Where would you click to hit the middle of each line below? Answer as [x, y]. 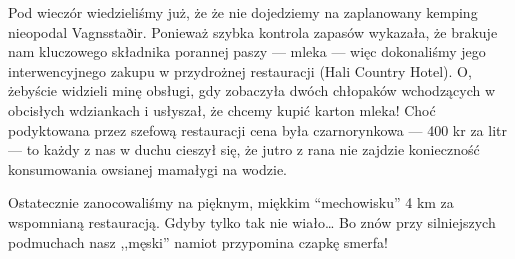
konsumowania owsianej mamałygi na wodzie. [148, 168]
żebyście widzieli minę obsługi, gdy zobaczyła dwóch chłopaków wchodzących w [252, 90]
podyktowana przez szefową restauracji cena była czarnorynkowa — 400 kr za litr [257, 129]
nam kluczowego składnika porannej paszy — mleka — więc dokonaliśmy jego [247, 51]
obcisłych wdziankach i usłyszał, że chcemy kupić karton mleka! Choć [222, 109]
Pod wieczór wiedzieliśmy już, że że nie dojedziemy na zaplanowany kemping [243, 12]
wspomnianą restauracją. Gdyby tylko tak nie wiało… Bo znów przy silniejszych [252, 221]
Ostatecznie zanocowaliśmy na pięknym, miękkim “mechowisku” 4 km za [231, 202]
